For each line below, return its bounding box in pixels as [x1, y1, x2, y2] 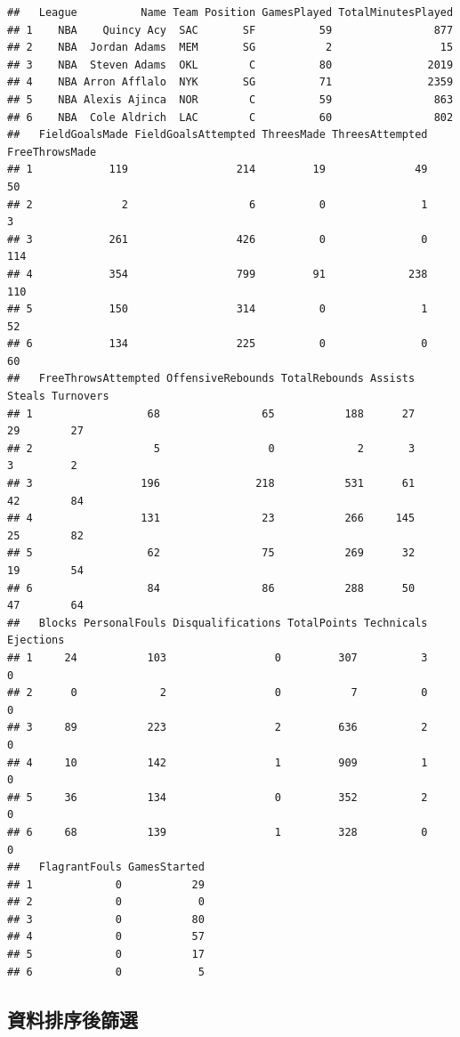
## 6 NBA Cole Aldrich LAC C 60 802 [7, 110, 454, 124]
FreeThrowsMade [7, 145, 97, 158]
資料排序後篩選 [7, 1005, 138, 1033]
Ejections [7, 634, 65, 647]
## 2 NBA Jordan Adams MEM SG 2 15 [7, 41, 454, 54]
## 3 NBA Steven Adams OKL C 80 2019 [7, 58, 454, 71]
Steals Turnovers [7, 390, 109, 403]
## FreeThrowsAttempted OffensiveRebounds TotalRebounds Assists [7, 372, 416, 385]
